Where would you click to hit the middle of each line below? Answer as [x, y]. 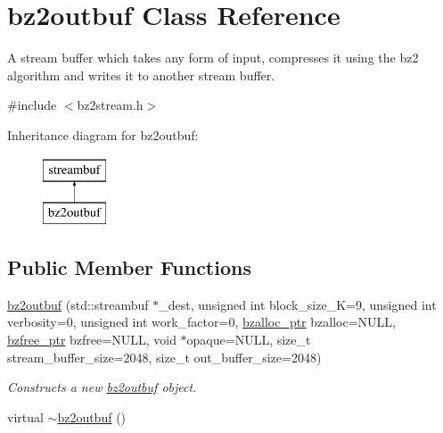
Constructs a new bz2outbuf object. [102, 387]
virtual [25, 416]
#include [32, 105]
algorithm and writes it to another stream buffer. [141, 75]
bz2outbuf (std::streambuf [78, 304]
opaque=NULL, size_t [249, 340]
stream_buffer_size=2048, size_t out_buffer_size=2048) [164, 357]
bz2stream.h [110, 105]
